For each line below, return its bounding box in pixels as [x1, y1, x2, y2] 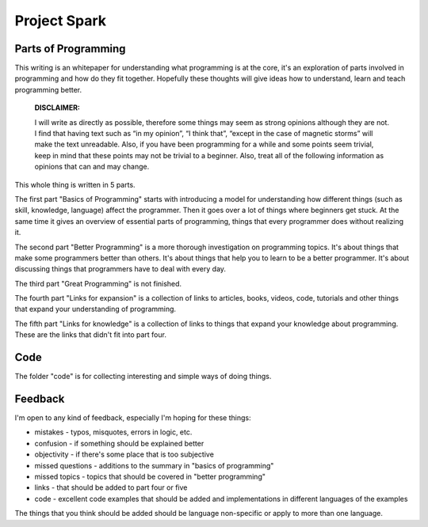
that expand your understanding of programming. [14, 305, 177, 314]
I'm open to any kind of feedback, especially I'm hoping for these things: [14, 413, 251, 423]
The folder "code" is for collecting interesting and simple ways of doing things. [14, 372, 272, 381]
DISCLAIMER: [34, 103, 81, 112]
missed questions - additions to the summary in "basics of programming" [34, 461, 274, 470]
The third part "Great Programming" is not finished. [14, 279, 182, 288]
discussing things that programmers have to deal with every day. [14, 264, 226, 274]
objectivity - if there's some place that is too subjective [34, 449, 214, 459]
